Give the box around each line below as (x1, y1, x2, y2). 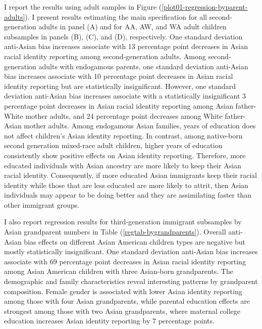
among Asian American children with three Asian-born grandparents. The (4, 266, 233, 276)
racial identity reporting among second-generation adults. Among (4, 51, 206, 61)
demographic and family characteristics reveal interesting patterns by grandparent (4, 276, 258, 287)
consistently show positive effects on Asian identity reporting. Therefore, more (4, 150, 246, 160)
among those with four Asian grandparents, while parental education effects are (4, 296, 250, 306)
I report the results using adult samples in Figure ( (4, 2, 162, 12)
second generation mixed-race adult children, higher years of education (4, 140, 223, 151)
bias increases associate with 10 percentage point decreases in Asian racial (4, 71, 233, 81)
